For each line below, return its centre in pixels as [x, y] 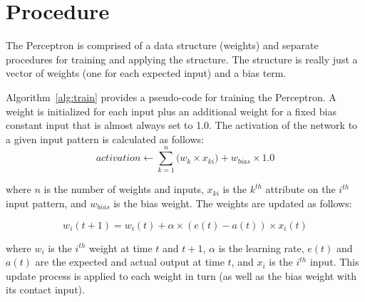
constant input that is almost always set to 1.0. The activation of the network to [182, 125]
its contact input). [45, 290]
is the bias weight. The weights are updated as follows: [233, 203]
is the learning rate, [261, 248]
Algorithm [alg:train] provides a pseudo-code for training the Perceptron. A [171, 97]
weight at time [121, 248]
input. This [334, 262]
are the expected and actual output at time [130, 262]
